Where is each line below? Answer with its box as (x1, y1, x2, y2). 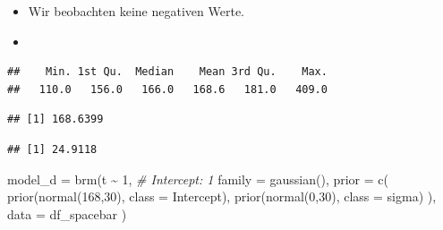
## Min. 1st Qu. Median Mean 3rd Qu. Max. (7, 65, 328, 79)
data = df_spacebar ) (7, 204, 127, 223)
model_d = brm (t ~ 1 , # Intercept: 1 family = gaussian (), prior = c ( (7, 169, 389, 188)
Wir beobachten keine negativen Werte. (28, 2, 244, 20)
